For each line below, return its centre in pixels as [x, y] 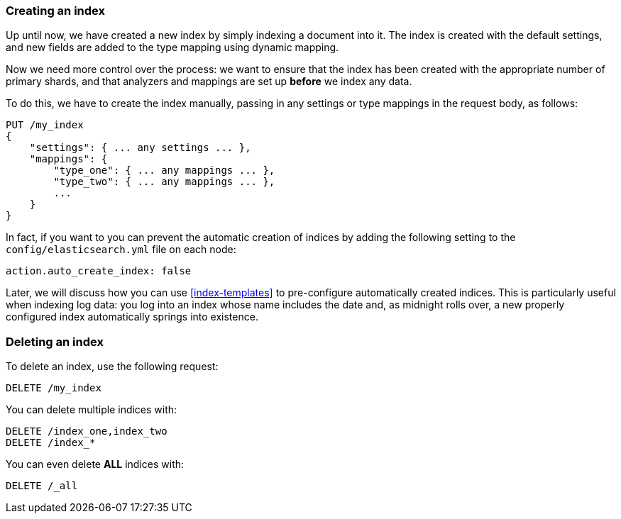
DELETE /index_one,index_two [87, 431]
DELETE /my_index [54, 388]
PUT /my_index [45, 125]
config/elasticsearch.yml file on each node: [121, 250]
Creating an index [55, 11]
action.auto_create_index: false [99, 271]
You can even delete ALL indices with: [95, 464]
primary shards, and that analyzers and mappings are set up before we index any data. [209, 82]
